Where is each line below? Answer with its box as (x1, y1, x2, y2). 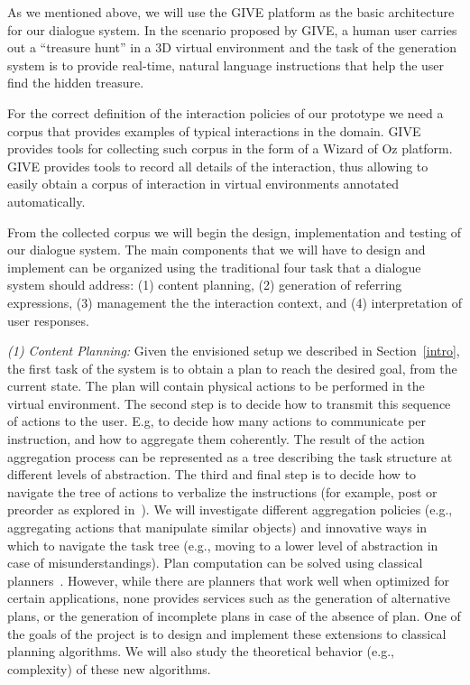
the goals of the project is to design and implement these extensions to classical (7, 624, 447, 643)
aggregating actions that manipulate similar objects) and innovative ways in (7, 518, 428, 537)
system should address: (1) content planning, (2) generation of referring (7, 275, 402, 294)
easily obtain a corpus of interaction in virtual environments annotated (7, 174, 400, 193)
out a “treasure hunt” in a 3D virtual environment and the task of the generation (7, 38, 456, 57)
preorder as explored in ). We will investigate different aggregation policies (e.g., (7, 500, 453, 519)
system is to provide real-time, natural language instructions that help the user (7, 55, 445, 74)
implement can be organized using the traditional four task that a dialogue (7, 257, 421, 276)
